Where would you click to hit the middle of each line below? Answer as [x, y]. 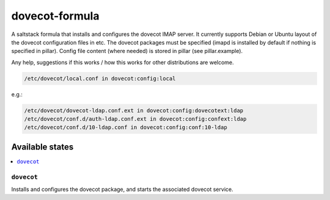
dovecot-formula [55, 16]
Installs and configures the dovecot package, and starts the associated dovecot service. [122, 190]
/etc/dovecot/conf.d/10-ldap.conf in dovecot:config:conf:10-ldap [126, 127]
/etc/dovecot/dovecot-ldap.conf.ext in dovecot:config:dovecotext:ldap [134, 110]
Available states [42, 147]
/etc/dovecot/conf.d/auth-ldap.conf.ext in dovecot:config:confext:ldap [135, 119]
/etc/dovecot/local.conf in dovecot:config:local [100, 78]
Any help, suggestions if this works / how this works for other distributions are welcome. [123, 62]
